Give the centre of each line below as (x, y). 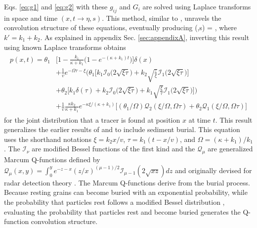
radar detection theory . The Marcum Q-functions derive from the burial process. (127, 182)
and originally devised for (214, 170)
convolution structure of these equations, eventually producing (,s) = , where (121, 27)
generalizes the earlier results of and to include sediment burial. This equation (122, 129)
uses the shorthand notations (48, 139)
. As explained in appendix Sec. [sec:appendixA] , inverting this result (145, 37)
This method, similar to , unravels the (164, 18)
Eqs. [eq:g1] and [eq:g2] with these (56, 6)
